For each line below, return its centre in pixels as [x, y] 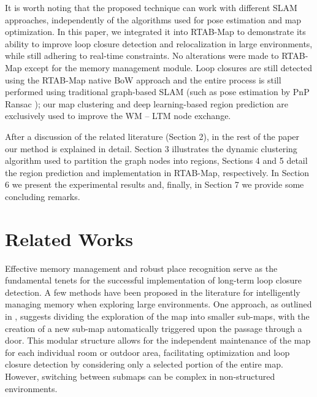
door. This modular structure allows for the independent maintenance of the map [158, 340]
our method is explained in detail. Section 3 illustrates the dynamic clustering [151, 148]
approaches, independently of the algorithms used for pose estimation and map [153, 19]
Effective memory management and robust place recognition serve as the [141, 268]
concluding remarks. [43, 196]
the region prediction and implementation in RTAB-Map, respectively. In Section [157, 172]
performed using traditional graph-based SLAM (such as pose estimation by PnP [157, 92]
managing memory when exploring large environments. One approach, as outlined [158, 304]
